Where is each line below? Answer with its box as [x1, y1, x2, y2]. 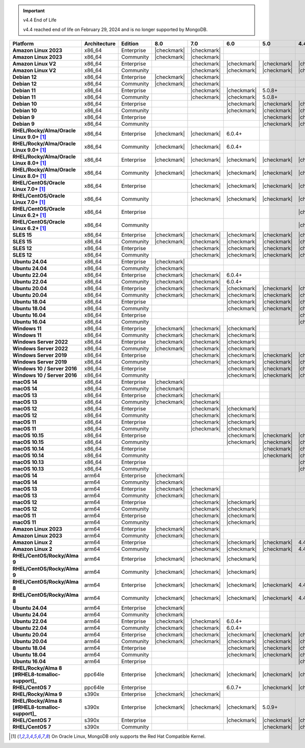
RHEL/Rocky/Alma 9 [12, 690, 63, 698]
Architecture [84, 40, 116, 47]
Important [23, 8, 45, 14]
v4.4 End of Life [23, 17, 57, 23]
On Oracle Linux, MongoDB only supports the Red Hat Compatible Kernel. [51, 733, 206, 739]
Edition [121, 40, 139, 47]
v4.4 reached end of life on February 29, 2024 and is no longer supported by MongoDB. [23, 26, 208, 33]
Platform [12, 40, 34, 47]
